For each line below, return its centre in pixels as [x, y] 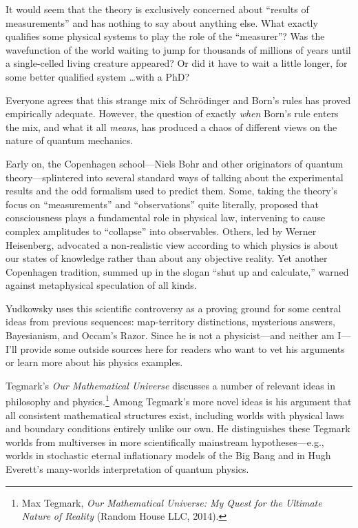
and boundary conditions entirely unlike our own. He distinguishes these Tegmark [178, 428]
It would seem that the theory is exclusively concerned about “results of [157, 9]
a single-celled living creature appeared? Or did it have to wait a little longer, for [177, 63]
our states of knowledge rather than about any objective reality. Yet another [167, 258]
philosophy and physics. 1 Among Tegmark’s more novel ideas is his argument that [179, 400]
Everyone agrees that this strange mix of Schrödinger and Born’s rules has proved [178, 100]
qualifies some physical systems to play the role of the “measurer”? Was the [165, 36]
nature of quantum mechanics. [70, 140]
